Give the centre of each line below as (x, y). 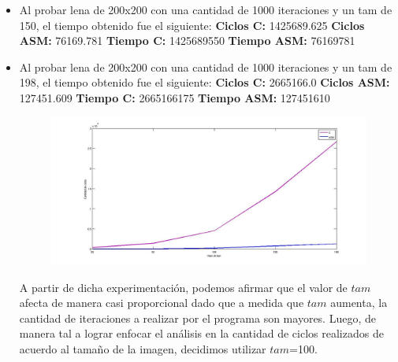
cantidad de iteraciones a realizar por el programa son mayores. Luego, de (197, 318)
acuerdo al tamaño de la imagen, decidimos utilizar (143, 348)
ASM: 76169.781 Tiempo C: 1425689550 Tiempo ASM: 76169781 (187, 41)
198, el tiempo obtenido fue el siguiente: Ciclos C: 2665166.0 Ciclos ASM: (205, 82)
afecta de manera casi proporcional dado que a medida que (162, 303)
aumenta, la (359, 303)
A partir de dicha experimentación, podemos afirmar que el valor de (183, 287)
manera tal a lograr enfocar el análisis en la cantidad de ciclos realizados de (201, 333)
